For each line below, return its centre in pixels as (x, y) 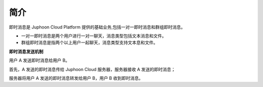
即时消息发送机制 (26, 51)
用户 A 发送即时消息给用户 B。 (39, 60)
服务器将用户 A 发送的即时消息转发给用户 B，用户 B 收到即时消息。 (76, 78)
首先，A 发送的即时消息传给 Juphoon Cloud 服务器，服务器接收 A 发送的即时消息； (92, 69)
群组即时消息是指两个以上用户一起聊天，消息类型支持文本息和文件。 (89, 43)
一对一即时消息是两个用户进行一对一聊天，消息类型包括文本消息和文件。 (94, 36)
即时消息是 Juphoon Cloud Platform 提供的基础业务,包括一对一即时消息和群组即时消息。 (97, 27)
